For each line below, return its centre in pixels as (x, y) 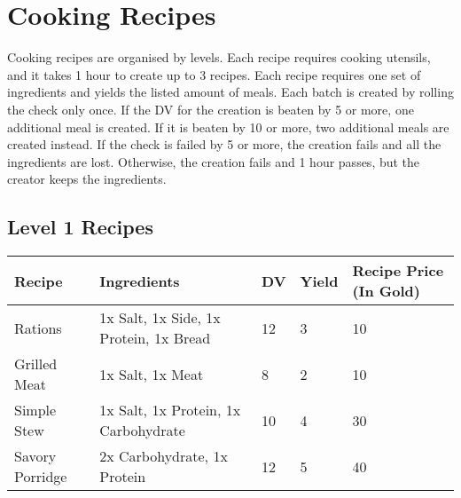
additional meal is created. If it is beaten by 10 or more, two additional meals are (228, 126)
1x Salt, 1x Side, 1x (160, 318)
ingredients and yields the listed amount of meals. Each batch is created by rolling (230, 92)
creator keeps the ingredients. (87, 179)
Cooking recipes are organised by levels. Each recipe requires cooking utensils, (219, 57)
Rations (38, 328)
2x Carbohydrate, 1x (164, 456)
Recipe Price (398, 271)
